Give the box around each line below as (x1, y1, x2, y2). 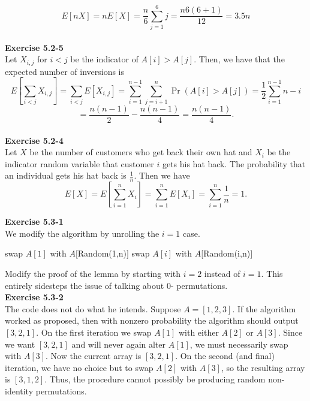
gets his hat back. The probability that (162, 157, 306, 170)
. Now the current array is (46, 349, 142, 362)
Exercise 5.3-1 (5, 215, 64, 228)
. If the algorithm (232, 302, 296, 315)
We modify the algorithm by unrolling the (5, 227, 159, 239)
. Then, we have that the (194, 53, 285, 65)
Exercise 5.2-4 (5, 134, 64, 146)
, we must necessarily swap (189, 337, 288, 350)
